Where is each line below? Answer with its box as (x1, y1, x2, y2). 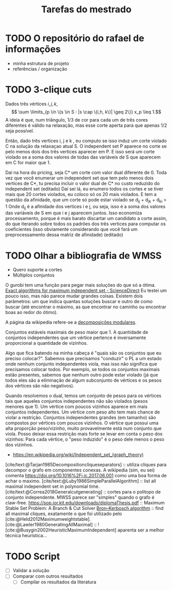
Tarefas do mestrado (41, 4, 132, 15)
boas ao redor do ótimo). (5, 309, 58, 316)
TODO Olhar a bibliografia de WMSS (5, 250, 162, 261)
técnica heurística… (5, 533, 47, 539)
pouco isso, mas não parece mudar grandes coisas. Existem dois (5, 293, 143, 299)
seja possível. (5, 127, 34, 134)
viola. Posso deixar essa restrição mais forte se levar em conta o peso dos (5, 431, 163, 437)
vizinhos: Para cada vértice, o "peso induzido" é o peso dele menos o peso (5, 436, 164, 442)
